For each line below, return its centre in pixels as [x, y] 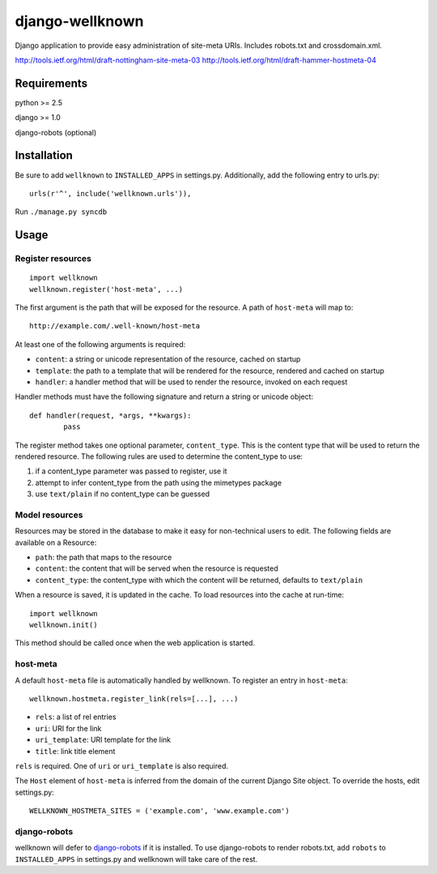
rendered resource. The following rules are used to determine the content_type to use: [159, 456]
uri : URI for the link [68, 728]
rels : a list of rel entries [76, 717]
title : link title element [75, 751]
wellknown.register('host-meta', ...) [106, 289]
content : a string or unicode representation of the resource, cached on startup [168, 359]
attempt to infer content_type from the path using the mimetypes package [159, 482]
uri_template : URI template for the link [103, 740]
